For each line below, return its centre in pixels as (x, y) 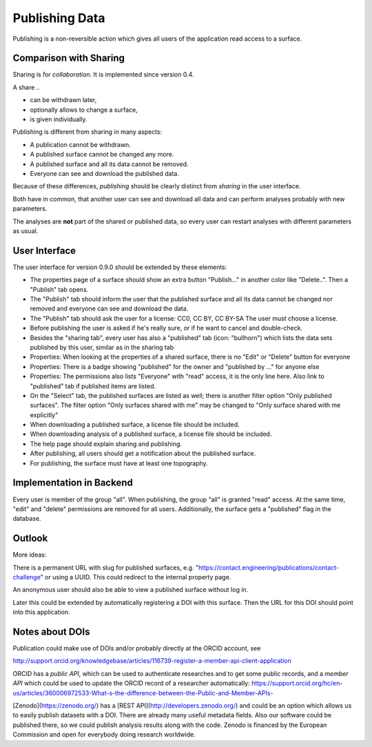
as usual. (25, 230)
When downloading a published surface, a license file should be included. (135, 425)
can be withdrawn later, (63, 100)
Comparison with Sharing (69, 58)
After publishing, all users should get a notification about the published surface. (143, 454)
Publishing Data (59, 18)
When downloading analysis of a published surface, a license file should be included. (151, 434)
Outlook (30, 538)
